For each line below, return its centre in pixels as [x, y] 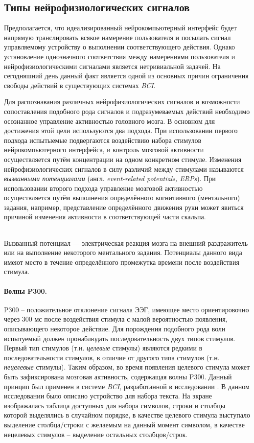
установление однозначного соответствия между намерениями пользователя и [120, 56]
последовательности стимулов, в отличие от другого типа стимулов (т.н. [112, 357]
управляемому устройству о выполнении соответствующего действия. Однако [120, 47]
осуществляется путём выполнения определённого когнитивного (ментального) [122, 198]
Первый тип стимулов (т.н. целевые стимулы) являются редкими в [103, 348]
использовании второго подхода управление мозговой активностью [103, 188]
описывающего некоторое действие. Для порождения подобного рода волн [115, 329]
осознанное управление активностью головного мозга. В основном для [109, 121]
